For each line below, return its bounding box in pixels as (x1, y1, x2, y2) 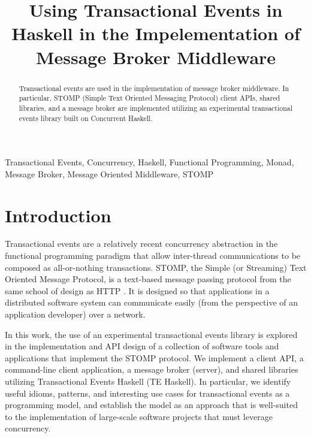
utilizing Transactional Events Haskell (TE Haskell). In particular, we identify (5, 375, 291, 388)
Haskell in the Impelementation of (11, 21, 300, 46)
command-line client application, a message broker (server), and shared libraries (5, 363, 298, 376)
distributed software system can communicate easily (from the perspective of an (5, 296, 298, 309)
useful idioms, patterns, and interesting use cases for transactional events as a (5, 386, 290, 399)
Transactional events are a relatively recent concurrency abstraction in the (5, 237, 278, 250)
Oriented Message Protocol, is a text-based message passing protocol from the (5, 273, 291, 285)
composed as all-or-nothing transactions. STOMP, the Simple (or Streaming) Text (5, 261, 307, 273)
